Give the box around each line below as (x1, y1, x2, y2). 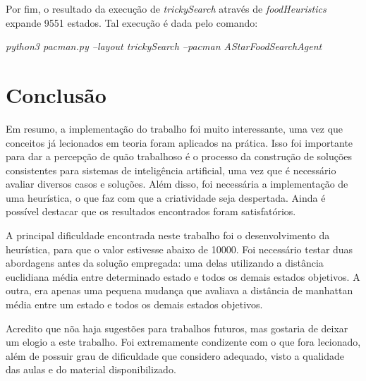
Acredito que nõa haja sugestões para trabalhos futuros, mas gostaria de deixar (6, 320, 348, 335)
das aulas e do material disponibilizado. (6, 362, 176, 377)
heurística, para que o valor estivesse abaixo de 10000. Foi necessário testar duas (6, 241, 353, 256)
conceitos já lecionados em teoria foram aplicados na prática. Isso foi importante (6, 135, 353, 150)
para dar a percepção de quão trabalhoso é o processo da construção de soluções (6, 149, 353, 164)
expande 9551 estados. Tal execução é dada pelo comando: (6, 15, 258, 30)
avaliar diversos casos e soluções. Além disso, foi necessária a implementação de (6, 176, 348, 191)
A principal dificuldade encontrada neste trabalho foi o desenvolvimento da (6, 228, 330, 243)
